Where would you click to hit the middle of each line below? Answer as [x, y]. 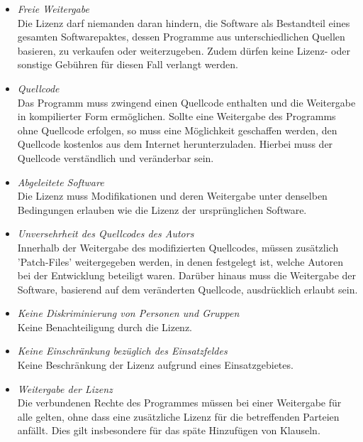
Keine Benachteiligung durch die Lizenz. [105, 327]
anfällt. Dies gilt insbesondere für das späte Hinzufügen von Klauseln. [169, 430]
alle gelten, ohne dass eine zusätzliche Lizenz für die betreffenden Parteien [178, 416]
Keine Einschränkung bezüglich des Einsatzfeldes [122, 351]
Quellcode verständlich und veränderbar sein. [116, 157]
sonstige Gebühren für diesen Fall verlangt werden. [128, 64]
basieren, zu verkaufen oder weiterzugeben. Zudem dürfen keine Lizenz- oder [184, 50]
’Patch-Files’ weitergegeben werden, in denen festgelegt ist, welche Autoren [180, 261]
